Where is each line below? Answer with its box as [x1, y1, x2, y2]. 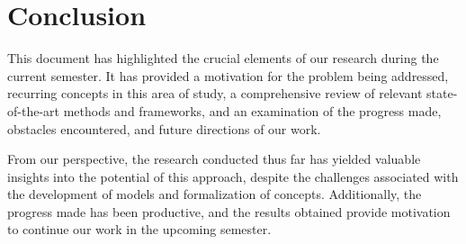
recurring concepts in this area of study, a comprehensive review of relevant [7, 84, 423, 103]
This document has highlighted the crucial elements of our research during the [7, 49, 439, 68]
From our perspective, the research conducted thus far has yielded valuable [7, 149, 421, 168]
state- [426, 84, 458, 103]
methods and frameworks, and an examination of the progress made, [63, 101, 442, 120]
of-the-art [7, 101, 59, 120]
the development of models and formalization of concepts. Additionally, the [7, 185, 422, 203]
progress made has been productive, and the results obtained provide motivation [7, 202, 451, 221]
